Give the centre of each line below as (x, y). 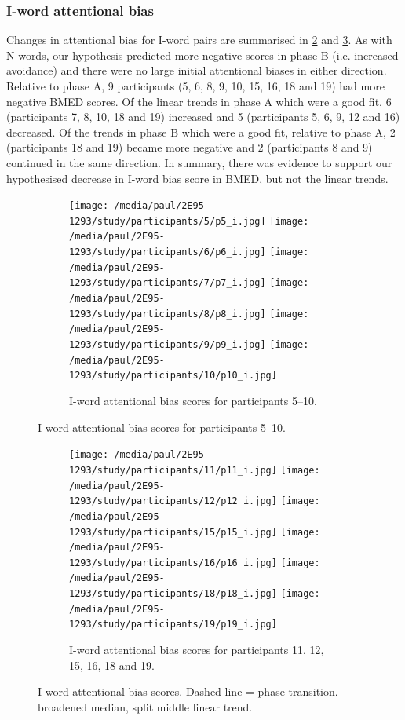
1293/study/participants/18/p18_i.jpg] (173, 594)
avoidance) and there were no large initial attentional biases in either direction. (197, 70)
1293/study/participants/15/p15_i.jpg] (173, 532)
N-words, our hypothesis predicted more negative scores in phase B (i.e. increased (202, 55)
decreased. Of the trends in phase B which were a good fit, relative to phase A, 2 (201, 132)
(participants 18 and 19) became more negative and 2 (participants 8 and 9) (190, 147)
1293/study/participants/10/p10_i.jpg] (173, 376)
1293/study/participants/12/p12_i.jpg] (173, 501)
